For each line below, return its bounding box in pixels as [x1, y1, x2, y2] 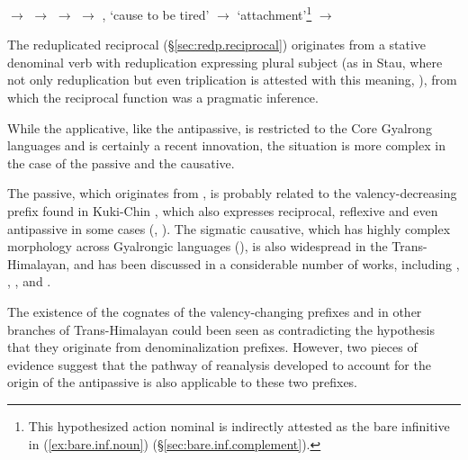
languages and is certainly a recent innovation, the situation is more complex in [7, 136, 445, 155]
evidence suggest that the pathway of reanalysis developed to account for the [7, 355, 431, 374]
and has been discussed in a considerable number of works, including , [73, 254, 460, 273]
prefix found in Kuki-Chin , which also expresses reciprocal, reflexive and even [7, 202, 438, 220]
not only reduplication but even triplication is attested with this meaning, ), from [7, 70, 457, 89]
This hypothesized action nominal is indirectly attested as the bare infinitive [28, 416, 450, 435]
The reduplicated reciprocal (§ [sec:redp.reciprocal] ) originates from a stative [7, 35, 427, 54]
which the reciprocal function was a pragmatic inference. [7, 88, 319, 107]
